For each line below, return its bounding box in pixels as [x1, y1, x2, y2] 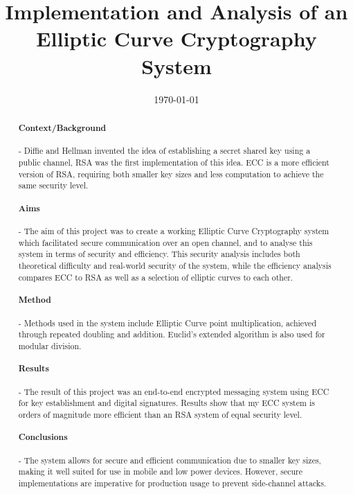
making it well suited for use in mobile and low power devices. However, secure [18, 466, 303, 477]
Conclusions [18, 431, 68, 443]
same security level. [18, 179, 89, 191]
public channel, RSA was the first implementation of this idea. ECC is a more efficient [18, 157, 329, 168]
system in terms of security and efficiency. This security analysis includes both [18, 248, 300, 260]
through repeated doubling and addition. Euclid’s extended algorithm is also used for [18, 328, 325, 340]
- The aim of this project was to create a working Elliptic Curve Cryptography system [18, 225, 329, 237]
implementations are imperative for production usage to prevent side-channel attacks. [18, 477, 327, 489]
